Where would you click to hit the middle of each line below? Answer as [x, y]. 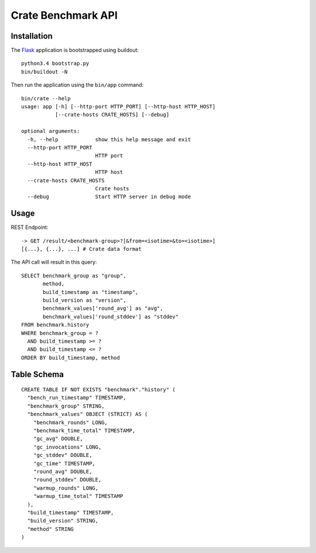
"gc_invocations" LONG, [67, 447]
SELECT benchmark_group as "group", [74, 276]
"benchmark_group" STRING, [66, 406]
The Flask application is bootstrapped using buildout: [75, 50]
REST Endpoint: [30, 227]
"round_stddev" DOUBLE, [67, 480]
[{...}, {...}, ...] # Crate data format [81, 249]
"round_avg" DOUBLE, [63, 472]
